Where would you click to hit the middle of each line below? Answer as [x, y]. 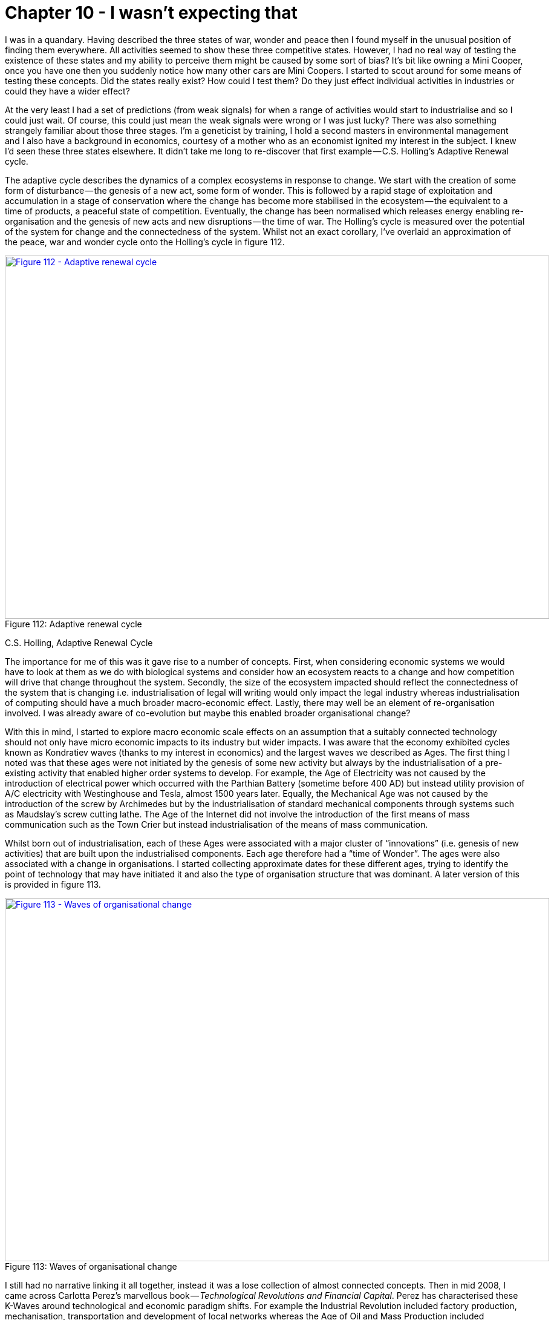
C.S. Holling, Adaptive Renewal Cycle [79, 642]
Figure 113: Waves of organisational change [91, 1266]
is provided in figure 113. [53, 884]
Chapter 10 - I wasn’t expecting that [151, 13]
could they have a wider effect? [67, 91]
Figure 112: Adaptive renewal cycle [73, 624]
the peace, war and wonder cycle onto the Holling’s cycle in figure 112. [145, 242]
